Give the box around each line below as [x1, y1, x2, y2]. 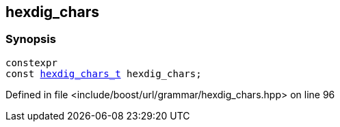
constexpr [5, 57, 57, 68]
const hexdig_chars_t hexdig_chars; [5, 68, 202, 79]
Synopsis [5, 32, 56, 46]
